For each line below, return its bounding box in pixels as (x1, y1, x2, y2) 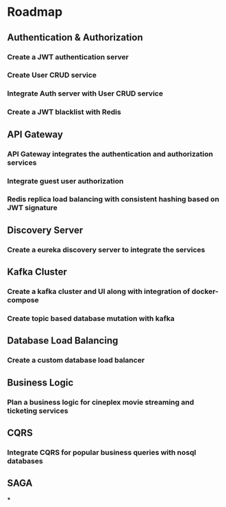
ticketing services (7, 406, 68, 416)
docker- (191, 286, 219, 296)
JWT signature (7, 203, 58, 213)
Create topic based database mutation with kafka (7, 313, 175, 323)
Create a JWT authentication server (7, 52, 129, 62)
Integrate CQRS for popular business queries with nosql (7, 447, 197, 457)
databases (7, 456, 43, 466)
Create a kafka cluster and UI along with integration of (7, 286, 190, 296)
